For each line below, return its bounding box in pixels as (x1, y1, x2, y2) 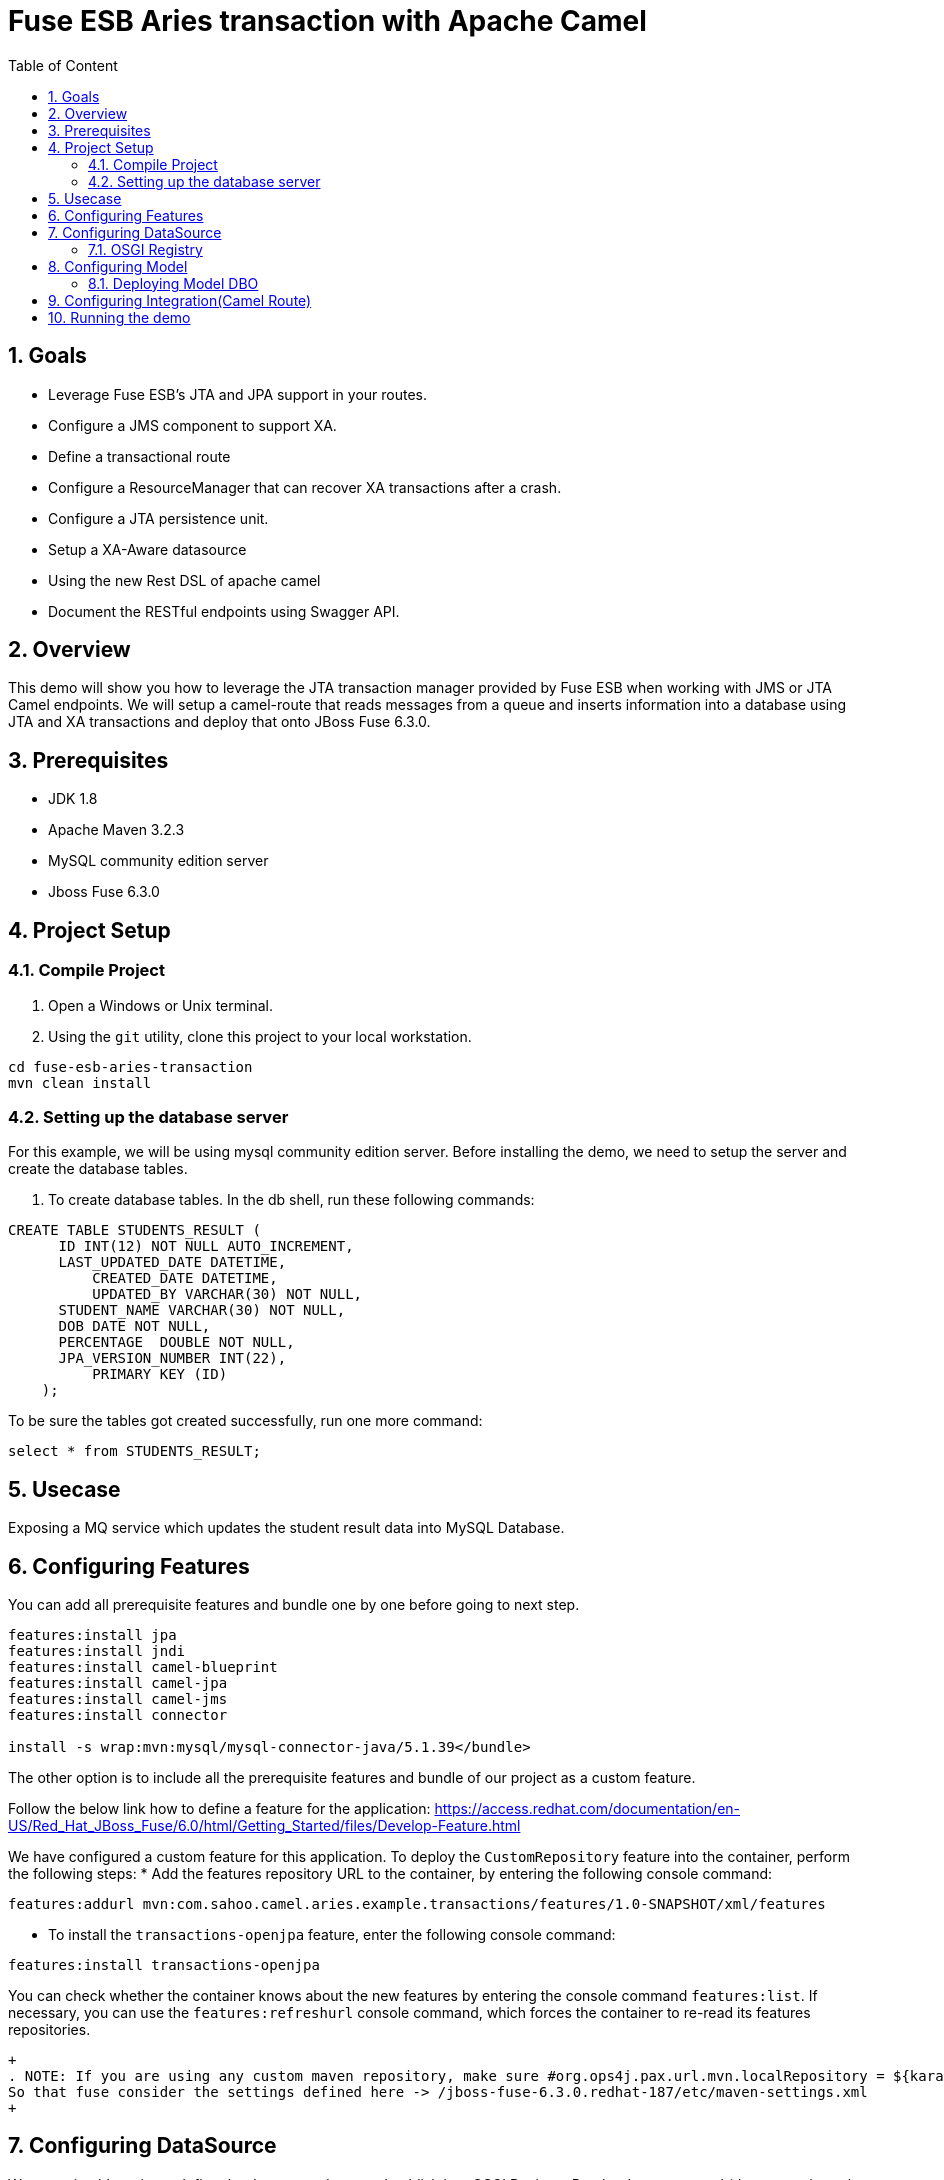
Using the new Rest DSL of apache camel (48, 571, 321, 589)
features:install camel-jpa (8, 1674, 228, 1691)
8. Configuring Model (48, 257, 188, 275)
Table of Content (8, 56, 118, 74)
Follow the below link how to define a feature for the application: (8, 1799, 431, 1817)
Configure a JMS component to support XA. (48, 416, 337, 434)
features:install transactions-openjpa (8, 1956, 320, 1973)
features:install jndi (8, 1642, 186, 1659)
